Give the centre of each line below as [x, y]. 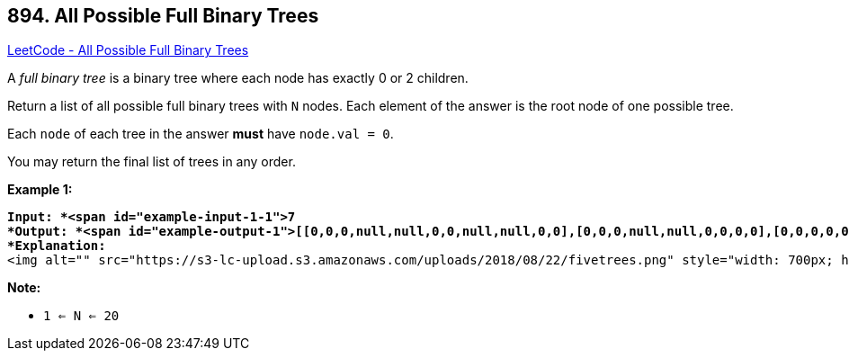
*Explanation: [57, 246]
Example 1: [40, 190]
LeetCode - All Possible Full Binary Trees [128, 50]
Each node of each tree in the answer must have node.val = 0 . [201, 134]
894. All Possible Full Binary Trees [163, 16]
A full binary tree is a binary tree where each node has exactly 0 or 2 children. [238, 78]
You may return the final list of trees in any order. [152, 162]
